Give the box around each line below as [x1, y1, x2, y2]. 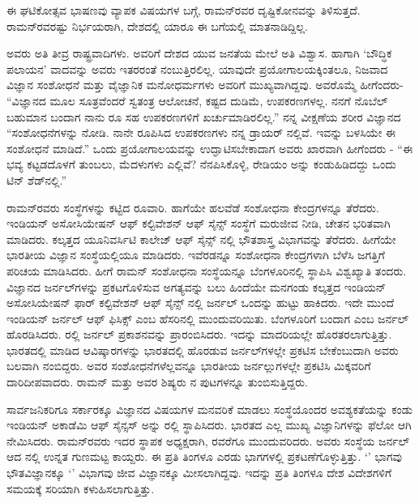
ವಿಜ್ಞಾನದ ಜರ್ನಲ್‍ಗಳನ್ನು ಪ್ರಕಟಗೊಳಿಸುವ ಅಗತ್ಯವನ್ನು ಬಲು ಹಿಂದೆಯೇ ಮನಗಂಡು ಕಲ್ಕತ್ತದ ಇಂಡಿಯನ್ [6, 278, 387, 295]
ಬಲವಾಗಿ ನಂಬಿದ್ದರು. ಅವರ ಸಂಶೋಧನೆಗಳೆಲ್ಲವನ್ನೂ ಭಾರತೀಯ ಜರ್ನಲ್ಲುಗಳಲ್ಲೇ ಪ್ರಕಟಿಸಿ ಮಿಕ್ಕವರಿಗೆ [6, 357, 371, 374]
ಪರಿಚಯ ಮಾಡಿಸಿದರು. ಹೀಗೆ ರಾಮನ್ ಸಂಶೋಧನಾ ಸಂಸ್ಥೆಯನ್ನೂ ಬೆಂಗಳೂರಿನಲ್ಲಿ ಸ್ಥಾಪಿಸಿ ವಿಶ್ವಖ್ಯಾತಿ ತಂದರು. [6, 262, 407, 279]
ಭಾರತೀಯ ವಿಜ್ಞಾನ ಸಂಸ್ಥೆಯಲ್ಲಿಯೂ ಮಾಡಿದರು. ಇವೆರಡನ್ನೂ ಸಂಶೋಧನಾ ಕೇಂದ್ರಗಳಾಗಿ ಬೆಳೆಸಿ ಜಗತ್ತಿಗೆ [6, 246, 385, 263]
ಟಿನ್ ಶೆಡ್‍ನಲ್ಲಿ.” [6, 171, 67, 188]
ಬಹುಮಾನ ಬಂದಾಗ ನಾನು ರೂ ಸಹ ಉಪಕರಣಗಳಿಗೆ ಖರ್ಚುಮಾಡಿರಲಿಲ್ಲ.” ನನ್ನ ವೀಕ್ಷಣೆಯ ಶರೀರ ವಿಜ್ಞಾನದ [6, 108, 401, 125]
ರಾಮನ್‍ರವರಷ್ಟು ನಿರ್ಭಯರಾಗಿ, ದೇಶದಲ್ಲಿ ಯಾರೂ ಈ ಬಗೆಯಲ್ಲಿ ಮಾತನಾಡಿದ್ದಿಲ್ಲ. [6, 17, 308, 34]
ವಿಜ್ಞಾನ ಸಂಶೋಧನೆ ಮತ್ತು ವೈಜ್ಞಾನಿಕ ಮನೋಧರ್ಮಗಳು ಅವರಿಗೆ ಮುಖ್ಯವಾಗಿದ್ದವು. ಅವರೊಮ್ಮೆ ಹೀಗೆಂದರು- [6, 76, 404, 93]
